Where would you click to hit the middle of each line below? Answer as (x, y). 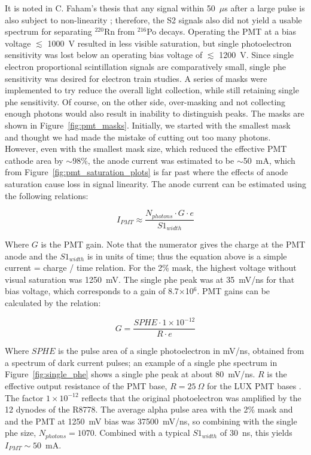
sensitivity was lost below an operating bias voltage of (104, 55)
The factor (24, 397)
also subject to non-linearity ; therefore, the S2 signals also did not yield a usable (153, 19)
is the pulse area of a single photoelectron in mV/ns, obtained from (181, 351)
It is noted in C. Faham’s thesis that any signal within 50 (110, 8)
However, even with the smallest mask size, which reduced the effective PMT (146, 149)
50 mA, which (269, 160)
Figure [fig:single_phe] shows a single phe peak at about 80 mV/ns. (130, 374)
